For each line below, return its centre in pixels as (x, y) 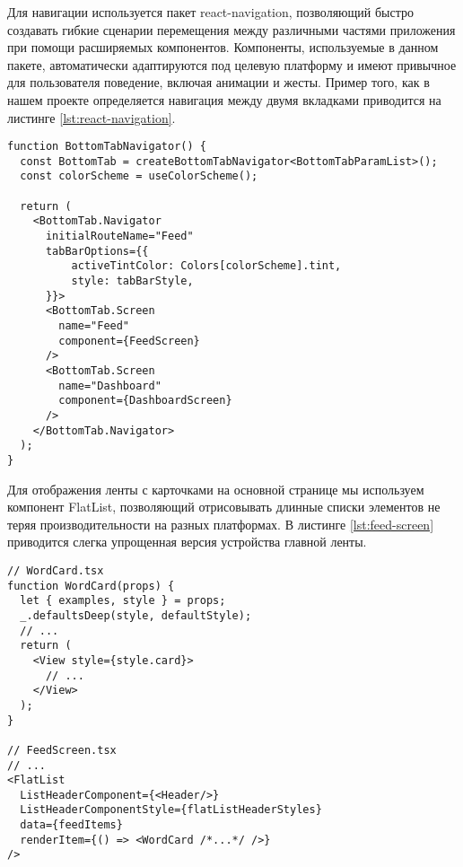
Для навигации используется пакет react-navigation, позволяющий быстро (211, 12)
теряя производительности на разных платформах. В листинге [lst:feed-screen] (221, 524)
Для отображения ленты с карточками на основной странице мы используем (216, 489)
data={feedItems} (71, 825)
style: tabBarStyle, (132, 281)
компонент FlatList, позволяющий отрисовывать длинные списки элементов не (224, 507)
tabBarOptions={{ (97, 251)
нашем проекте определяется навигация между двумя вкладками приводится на (224, 99)
